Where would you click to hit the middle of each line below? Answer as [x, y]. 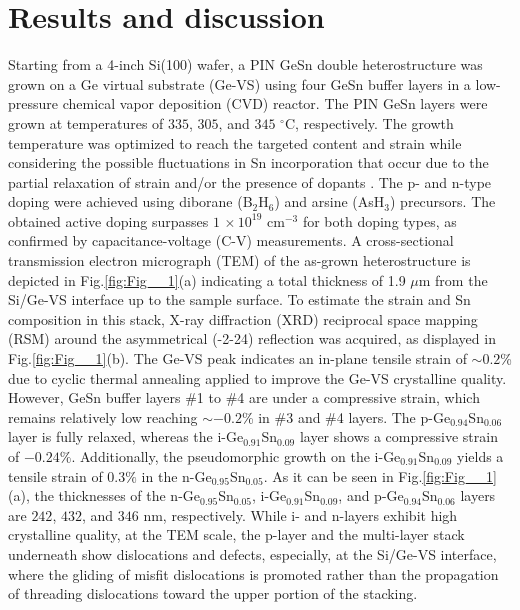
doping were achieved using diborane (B [130, 201]
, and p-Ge [371, 495]
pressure [33, 103]
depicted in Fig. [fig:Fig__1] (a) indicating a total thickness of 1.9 [207, 279]
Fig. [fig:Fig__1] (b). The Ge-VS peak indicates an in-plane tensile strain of [237, 358]
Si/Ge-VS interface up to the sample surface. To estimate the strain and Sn [239, 299]
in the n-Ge [176, 475]
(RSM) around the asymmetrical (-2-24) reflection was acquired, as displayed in [252, 338]
